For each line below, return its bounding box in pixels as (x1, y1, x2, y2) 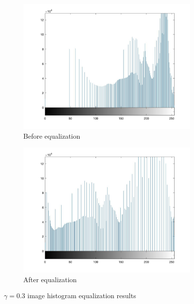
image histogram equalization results (27, 290, 136, 301)
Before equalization (23, 130, 81, 141)
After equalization (23, 274, 77, 284)
